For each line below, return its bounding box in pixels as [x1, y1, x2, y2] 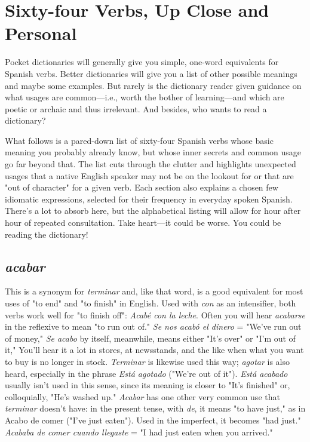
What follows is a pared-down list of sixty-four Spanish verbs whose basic [5, 134, 274, 146]
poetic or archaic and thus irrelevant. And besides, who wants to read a [5, 102, 267, 115]
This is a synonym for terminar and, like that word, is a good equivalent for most [5, 285, 303, 297]
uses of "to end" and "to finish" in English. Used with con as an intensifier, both [5, 297, 296, 309]
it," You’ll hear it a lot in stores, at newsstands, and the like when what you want [5, 343, 304, 356]
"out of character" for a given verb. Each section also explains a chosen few [5, 181, 278, 194]
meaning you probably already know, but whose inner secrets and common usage [5, 146, 301, 158]
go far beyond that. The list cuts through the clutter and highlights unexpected [5, 158, 296, 170]
